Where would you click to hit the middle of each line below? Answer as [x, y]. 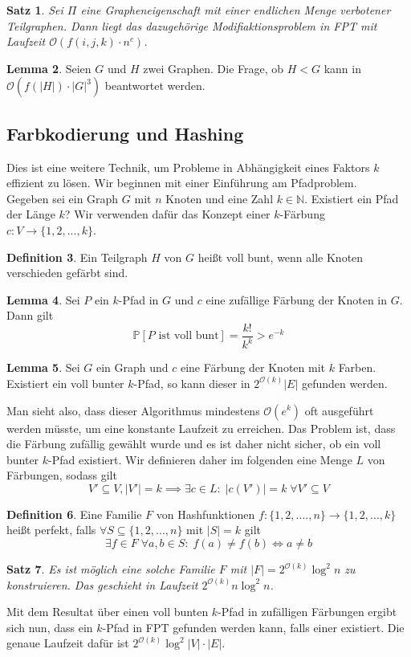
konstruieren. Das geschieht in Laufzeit [102, 584]
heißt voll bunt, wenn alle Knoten [281, 257]
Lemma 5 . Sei [43, 367]
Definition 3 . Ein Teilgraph [77, 257]
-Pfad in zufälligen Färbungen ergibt [307, 612]
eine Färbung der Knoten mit [252, 367]
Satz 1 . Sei [35, 10]
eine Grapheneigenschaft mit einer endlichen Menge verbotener [236, 10]
